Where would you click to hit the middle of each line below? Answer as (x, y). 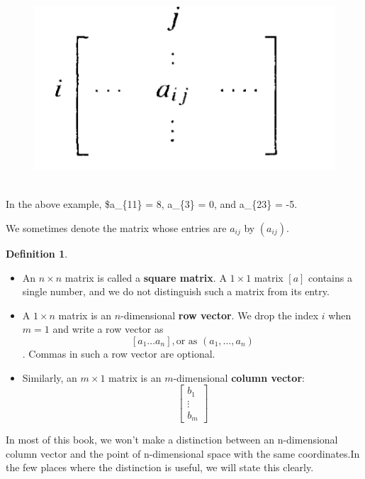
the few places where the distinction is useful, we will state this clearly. (160, 467)
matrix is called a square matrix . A (146, 277)
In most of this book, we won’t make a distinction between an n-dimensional (172, 440)
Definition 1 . (37, 253)
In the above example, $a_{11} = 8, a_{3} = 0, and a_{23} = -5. (152, 204)
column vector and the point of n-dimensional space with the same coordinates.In (183, 453)
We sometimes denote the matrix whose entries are (116, 227)
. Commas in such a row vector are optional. (119, 353)
